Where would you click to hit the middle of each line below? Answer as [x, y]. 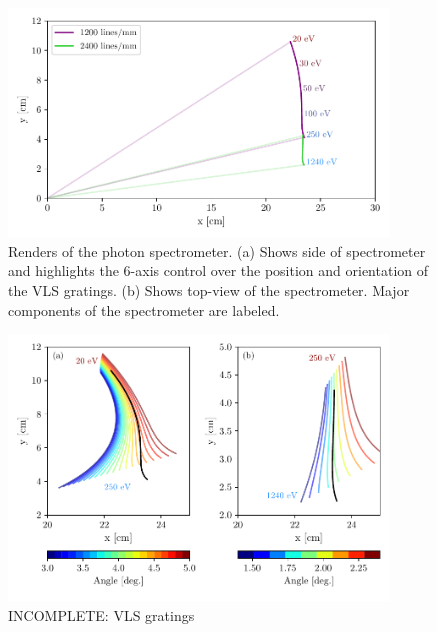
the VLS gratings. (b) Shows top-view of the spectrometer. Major [209, 289]
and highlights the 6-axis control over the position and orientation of [218, 270]
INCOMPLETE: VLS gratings [101, 614]
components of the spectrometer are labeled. [144, 309]
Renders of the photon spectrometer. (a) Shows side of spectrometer [217, 250]
